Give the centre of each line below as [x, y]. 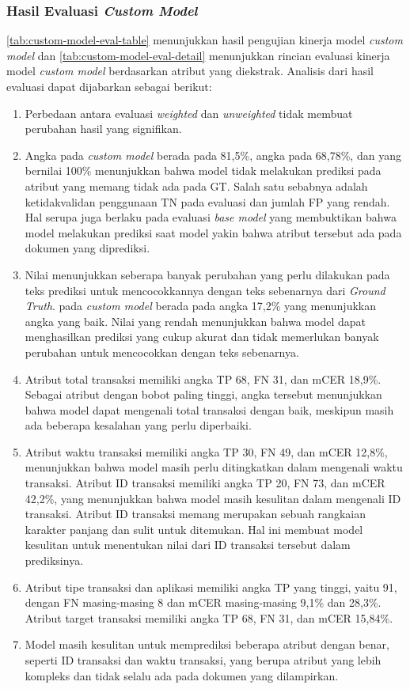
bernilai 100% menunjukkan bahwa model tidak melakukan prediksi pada [203, 170]
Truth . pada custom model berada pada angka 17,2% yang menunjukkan [201, 306]
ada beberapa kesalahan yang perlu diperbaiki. [138, 425]
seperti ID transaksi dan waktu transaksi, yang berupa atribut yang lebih [203, 660]
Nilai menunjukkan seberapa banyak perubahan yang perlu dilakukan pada [207, 274]
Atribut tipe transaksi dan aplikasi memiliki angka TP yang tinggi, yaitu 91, [211, 587]
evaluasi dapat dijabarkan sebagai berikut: [109, 86]
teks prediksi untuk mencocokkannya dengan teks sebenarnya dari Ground [205, 290]
